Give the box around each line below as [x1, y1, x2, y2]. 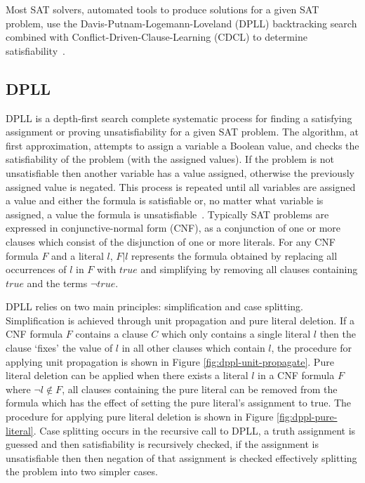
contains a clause [75, 326, 148, 341]
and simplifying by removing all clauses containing [140, 262, 358, 277]
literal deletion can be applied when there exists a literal [6, 368, 248, 383]
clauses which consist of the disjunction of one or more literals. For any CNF [6, 234, 336, 249]
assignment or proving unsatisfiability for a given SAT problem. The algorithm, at [6, 124, 359, 139]
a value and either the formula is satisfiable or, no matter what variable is [6, 193, 324, 208]
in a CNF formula [258, 368, 335, 383]
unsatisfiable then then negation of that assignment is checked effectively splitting [6, 450, 357, 465]
